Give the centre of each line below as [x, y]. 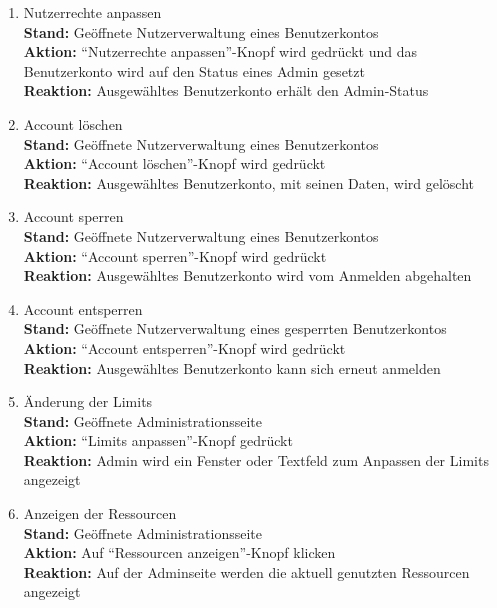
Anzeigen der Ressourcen [100, 513]
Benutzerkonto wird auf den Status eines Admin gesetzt [194, 70]
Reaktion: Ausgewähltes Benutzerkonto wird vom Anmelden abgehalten [247, 275]
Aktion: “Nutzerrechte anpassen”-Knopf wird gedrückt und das [220, 51]
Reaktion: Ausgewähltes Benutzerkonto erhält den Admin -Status [226, 90]
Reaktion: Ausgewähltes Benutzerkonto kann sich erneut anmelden [232, 367]
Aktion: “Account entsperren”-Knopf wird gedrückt [184, 347]
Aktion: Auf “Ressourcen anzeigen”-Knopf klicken [179, 552]
